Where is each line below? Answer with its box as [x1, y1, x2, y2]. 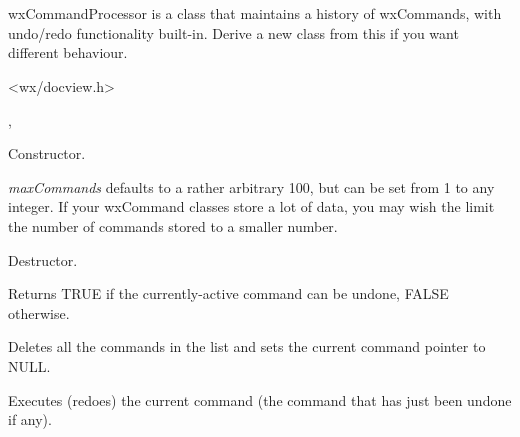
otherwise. [8, 302, 70, 323]
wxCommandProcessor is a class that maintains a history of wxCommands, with [8, 3, 502, 24]
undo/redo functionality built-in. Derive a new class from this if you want [8, 22, 459, 43]
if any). [8, 409, 52, 430]
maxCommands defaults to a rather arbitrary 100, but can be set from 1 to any [8, 176, 495, 197]
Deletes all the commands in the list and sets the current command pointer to [8, 336, 486, 357]
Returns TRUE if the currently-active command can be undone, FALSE [8, 283, 449, 304]
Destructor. [8, 249, 78, 270]
